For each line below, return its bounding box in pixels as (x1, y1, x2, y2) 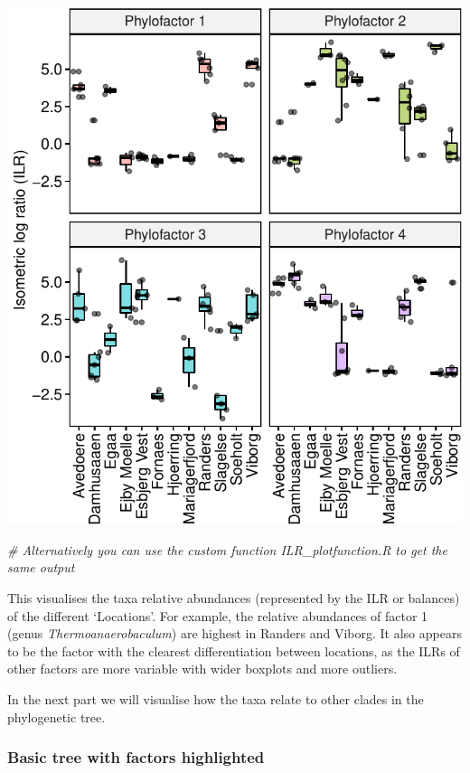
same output (7, 558, 75, 577)
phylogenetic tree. (7, 707, 106, 726)
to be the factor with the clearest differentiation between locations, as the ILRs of (7, 641, 460, 660)
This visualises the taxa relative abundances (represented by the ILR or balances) (7, 589, 460, 608)
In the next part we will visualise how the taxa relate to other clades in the (7, 690, 424, 709)
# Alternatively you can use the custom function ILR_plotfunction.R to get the (7, 540, 447, 559)
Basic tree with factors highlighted (7, 746, 265, 768)
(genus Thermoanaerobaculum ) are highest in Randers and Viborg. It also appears (7, 624, 462, 643)
